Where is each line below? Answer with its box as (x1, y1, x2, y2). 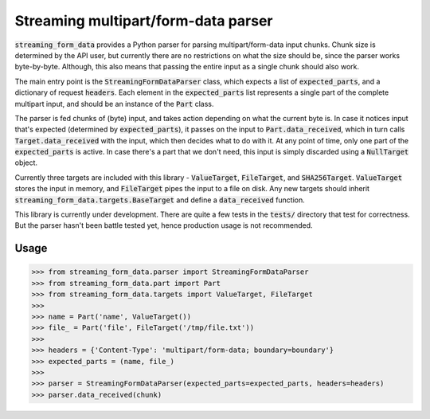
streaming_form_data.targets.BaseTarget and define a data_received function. (14, 195, 306, 205)
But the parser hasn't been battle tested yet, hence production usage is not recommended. (14, 221, 314, 230)
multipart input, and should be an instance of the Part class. (14, 99, 214, 108)
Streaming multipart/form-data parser (14, 12, 273, 29)
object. (14, 158, 38, 167)
